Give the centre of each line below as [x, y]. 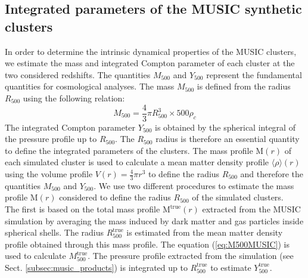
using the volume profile [49, 174]
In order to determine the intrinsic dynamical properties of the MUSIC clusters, [151, 51]
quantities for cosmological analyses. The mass [90, 86]
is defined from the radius [244, 86]
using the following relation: [74, 98]
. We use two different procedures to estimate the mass [194, 185]
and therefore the [272, 174]
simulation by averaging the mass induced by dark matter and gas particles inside [154, 220]
